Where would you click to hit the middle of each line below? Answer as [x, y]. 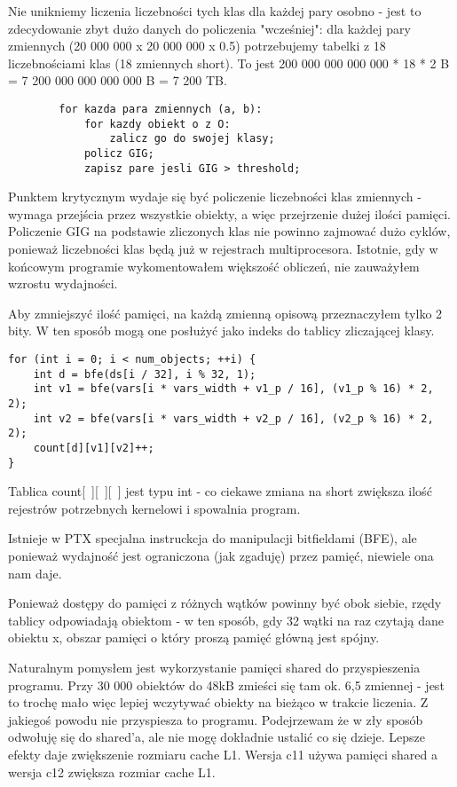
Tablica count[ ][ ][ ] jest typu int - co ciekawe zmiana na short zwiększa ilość [220, 491]
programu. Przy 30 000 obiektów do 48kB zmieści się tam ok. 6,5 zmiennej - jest [226, 685]
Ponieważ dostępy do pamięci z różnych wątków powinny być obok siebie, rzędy [225, 603]
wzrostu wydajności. [63, 283]
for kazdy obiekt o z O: [157, 124]
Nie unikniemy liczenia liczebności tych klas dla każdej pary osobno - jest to [215, 11]
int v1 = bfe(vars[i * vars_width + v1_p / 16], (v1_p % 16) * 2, [233, 389]
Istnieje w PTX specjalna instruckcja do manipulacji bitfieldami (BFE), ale [213, 538]
